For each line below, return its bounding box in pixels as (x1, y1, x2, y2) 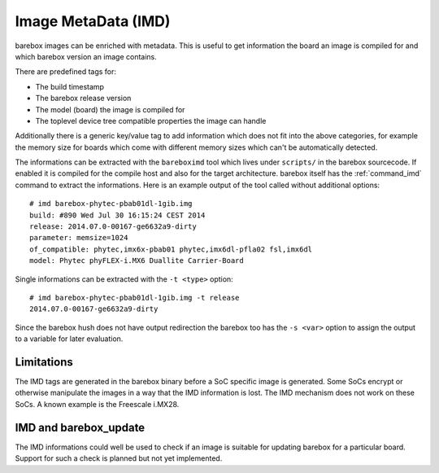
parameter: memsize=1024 (29, 233, 128, 243)
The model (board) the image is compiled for (35, 104, 185, 114)
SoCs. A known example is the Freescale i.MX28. (15, 399, 180, 409)
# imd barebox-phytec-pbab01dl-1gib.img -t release (29, 293, 240, 302)
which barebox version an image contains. (15, 51, 158, 61)
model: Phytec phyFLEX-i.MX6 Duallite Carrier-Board (29, 256, 244, 265)
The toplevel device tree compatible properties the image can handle (35, 116, 267, 125)
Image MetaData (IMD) (15, 12, 171, 30)
